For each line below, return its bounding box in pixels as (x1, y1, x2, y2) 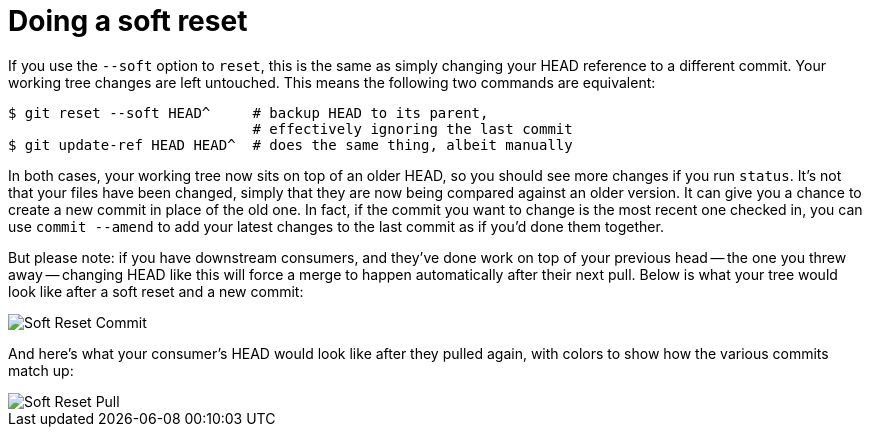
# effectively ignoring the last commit (252, 120, 573, 137)
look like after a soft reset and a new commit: (8, 282, 304, 300)
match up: (8, 361, 74, 379)
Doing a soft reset (8, 4, 248, 38)
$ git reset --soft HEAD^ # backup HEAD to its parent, (8, 104, 489, 121)
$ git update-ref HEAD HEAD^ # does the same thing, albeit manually (8, 136, 573, 153)
